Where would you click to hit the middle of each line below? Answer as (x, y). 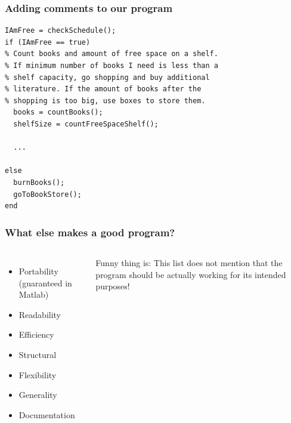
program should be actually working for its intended (191, 274)
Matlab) (34, 294)
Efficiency (36, 334)
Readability (40, 314)
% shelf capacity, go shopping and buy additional (107, 77)
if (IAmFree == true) (48, 42)
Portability (38, 271)
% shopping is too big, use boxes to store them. (105, 101)
